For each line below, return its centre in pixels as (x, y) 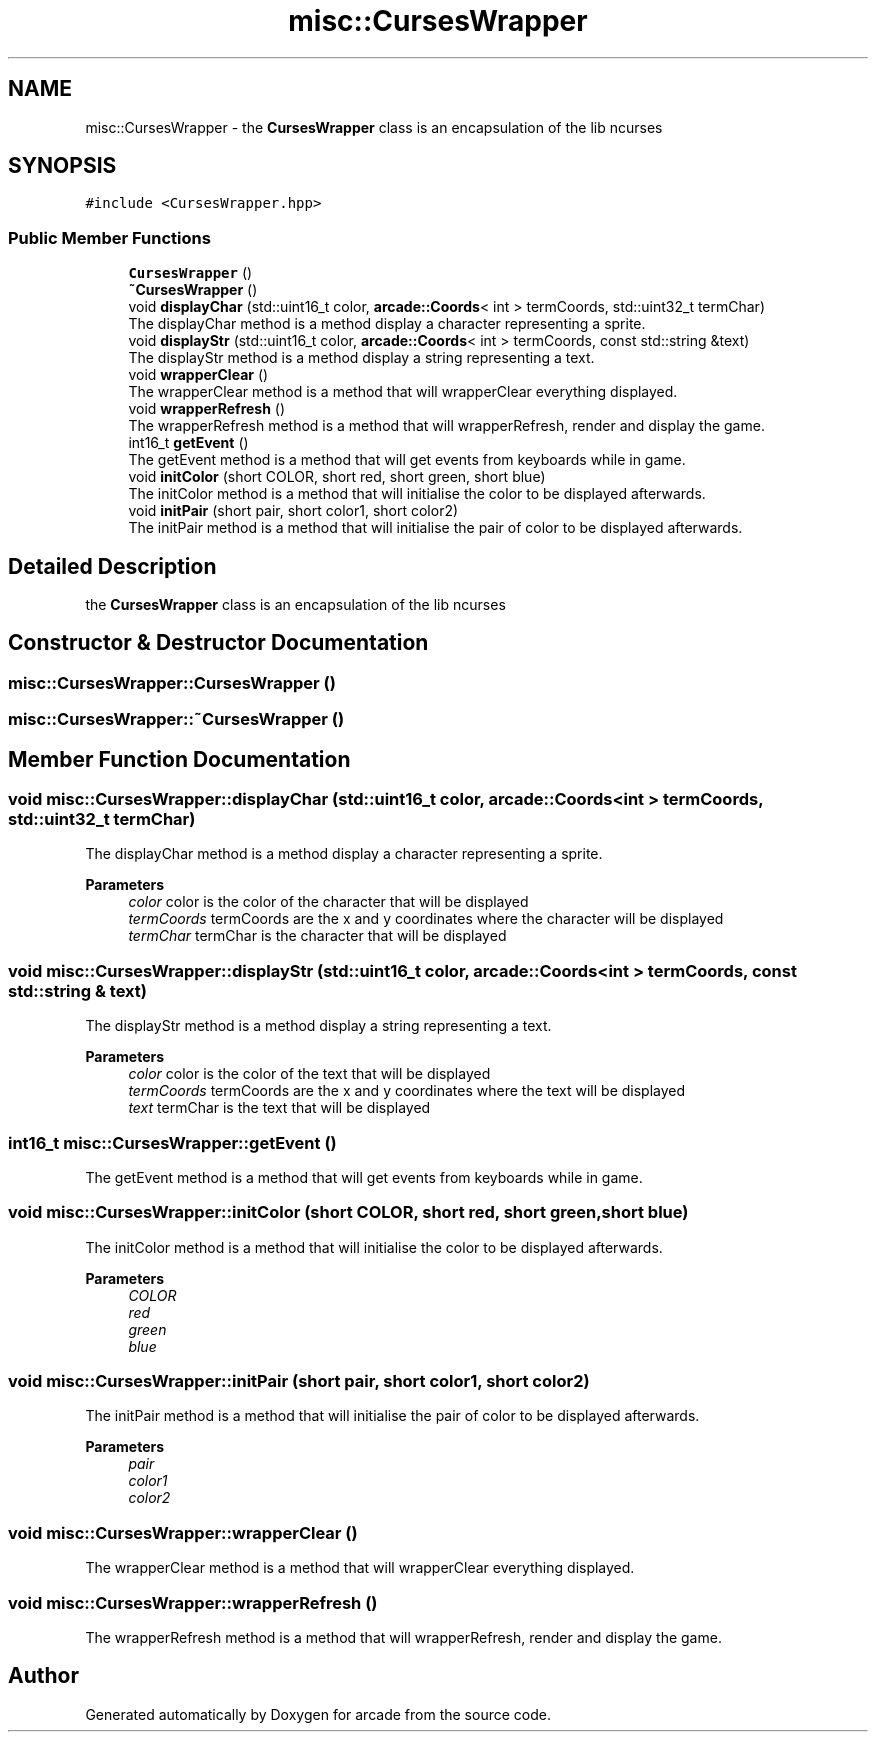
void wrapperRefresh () (207, 409)
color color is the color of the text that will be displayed (309, 1074)
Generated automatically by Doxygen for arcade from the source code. (318, 1714)
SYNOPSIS (62, 166)
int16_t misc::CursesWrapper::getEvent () (172, 1142)
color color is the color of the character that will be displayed (328, 902)
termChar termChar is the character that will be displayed (317, 936)
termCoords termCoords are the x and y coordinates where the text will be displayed (407, 1091)
